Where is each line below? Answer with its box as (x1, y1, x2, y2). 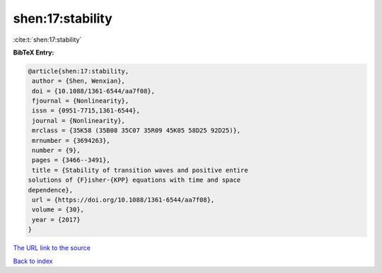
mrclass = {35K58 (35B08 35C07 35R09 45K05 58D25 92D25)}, (32, 127, 241, 134)
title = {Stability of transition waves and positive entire (32, 166, 248, 174)
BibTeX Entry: (13, 48, 54, 57)
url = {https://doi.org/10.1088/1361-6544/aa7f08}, (32, 196, 215, 204)
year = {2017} (32, 216, 81, 223)
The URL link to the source (13, 244, 91, 252)
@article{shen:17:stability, (28, 67, 129, 75)
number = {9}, (32, 146, 81, 155)
